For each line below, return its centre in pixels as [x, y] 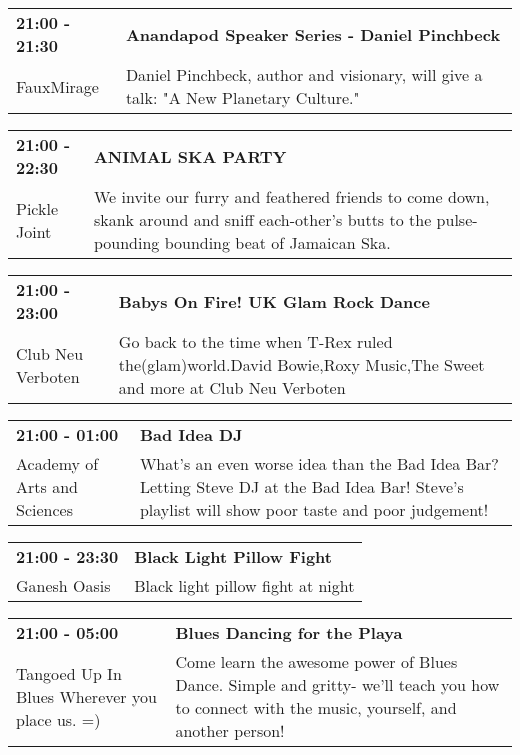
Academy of [57, 463]
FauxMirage [57, 86]
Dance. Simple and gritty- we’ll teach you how [337, 684]
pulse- [457, 219]
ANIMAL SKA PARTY [190, 156]
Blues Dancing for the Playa [289, 632]
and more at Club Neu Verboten [232, 387]
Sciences [44, 509]
